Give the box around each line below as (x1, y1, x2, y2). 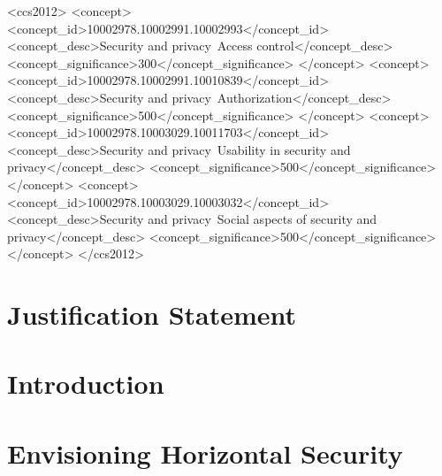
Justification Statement (7, 296, 297, 333)
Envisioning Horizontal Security (7, 434, 403, 471)
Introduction (7, 365, 164, 402)
